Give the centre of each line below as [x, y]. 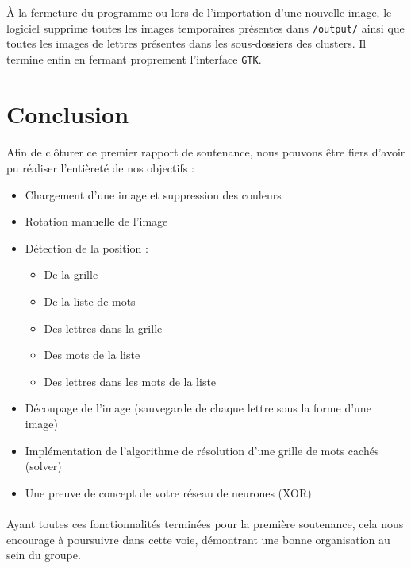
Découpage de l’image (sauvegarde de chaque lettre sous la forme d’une [198, 408]
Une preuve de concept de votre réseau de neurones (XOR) [168, 492]
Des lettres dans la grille [103, 328]
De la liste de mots [90, 301]
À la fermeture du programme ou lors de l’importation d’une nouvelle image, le [199, 12]
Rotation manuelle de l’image [96, 221]
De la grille [71, 274]
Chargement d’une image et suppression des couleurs [153, 194]
